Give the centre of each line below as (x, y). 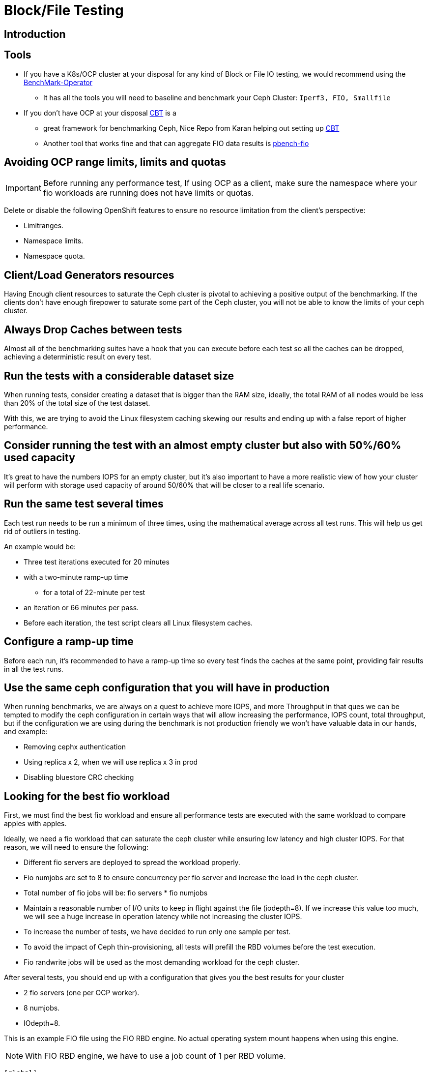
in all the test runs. (34, 669)
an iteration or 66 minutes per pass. (81, 607)
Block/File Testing (64, 10)
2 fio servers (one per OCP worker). (82, 993)
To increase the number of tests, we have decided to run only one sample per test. (157, 932)
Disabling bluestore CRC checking (79, 777)
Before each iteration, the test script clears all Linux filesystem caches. (138, 623)
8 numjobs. (42, 1008)
